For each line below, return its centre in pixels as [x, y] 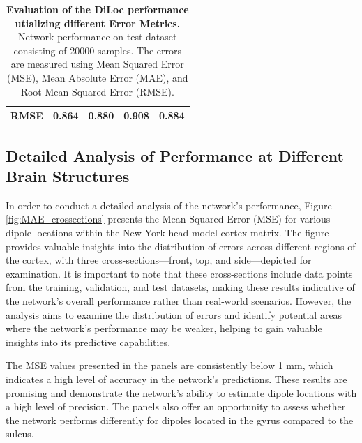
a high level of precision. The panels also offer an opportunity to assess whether [176, 406]
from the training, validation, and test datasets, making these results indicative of [180, 287]
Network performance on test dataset [98, 37]
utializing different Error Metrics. [98, 23]
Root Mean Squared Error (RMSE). [97, 91]
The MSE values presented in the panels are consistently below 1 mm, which [169, 365]
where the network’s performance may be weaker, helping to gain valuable [164, 328]
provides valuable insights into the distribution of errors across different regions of [181, 246]
